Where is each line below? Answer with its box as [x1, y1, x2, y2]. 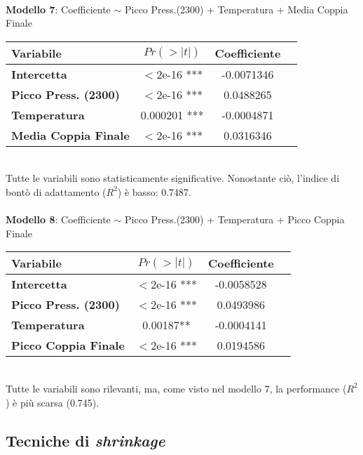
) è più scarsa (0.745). [6, 395, 100, 409]
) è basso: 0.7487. [117, 184, 191, 199]
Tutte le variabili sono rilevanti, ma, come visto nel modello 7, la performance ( [6, 381, 347, 395]
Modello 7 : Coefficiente [6, 1, 111, 16]
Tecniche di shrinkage [6, 429, 165, 451]
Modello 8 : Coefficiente [6, 212, 111, 227]
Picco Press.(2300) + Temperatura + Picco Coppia [124, 212, 345, 227]
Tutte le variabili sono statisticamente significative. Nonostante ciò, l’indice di [6, 171, 340, 185]
